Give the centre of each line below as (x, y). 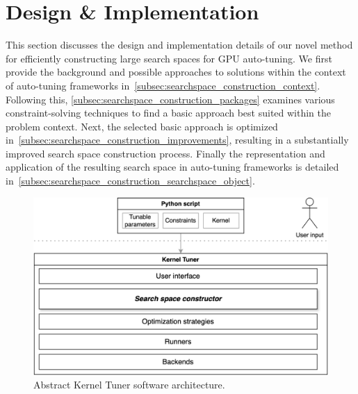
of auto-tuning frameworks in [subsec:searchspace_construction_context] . (163, 85)
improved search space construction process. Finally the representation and (165, 153)
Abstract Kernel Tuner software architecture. (129, 385)
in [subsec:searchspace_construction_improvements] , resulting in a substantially (177, 140)
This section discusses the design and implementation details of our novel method (179, 45)
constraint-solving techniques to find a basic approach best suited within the (169, 113)
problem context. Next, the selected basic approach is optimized (142, 126)
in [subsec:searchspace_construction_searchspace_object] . (130, 181)
